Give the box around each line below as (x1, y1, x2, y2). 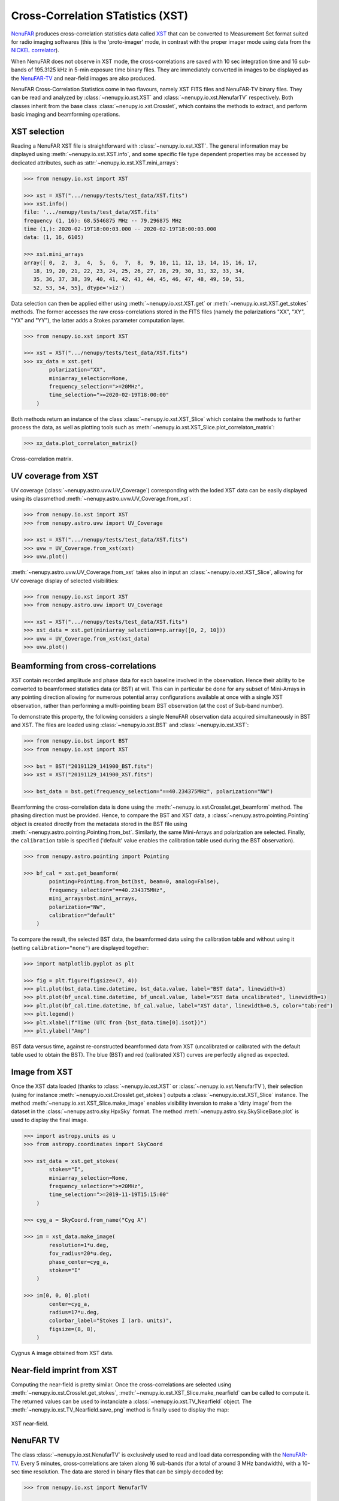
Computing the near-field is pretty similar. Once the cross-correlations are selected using (11, 1381, 232, 1388)
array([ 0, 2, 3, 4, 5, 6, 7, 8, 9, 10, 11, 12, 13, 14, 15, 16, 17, (23, 259, 258, 266)
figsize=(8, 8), (49, 1326, 97, 1332)
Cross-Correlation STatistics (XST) (11, 9, 189, 22)
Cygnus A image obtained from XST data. (11, 1350, 114, 1357)
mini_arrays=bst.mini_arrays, (49, 895, 138, 902)
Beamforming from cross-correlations (11, 661, 157, 671)
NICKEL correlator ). (11, 47, 59, 54)
